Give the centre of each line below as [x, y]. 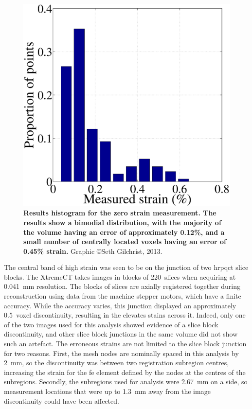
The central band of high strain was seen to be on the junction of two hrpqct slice [126, 267]
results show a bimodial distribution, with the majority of [122, 222]
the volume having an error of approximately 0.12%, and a [124, 232]
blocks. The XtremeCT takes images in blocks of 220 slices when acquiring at [120, 276]
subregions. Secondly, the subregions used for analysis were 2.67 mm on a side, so [126, 382]
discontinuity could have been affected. [62, 400]
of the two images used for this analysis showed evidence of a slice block [111, 324]
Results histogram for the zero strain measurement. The [120, 213]
